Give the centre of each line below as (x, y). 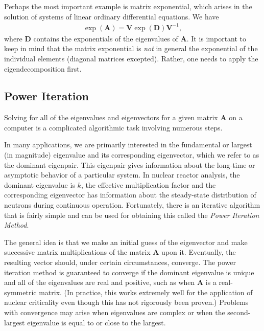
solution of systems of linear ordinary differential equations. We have (112, 16)
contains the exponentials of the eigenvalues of (106, 38)
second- (239, 312)
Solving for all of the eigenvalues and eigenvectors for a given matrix (111, 117)
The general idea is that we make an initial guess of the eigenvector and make (126, 242)
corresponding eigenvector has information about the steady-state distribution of (130, 195)
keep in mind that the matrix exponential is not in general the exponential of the (131, 48)
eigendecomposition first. (43, 68)
